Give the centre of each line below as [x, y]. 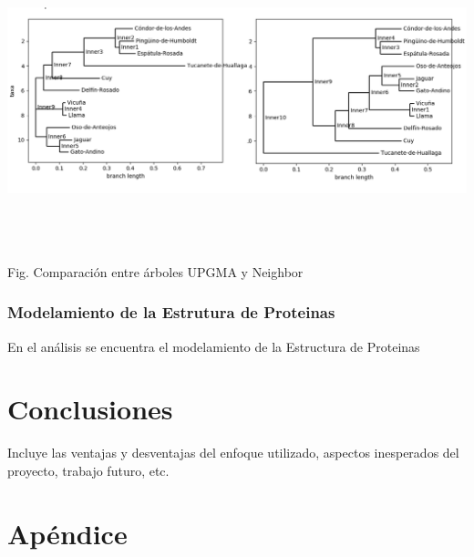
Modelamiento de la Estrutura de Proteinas [171, 312]
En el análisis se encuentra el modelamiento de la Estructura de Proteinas [214, 346]
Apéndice [67, 533]
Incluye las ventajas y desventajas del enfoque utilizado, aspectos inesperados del [233, 453]
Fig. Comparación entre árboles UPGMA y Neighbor [155, 271]
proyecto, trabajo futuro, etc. [88, 470]
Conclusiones [90, 409]
